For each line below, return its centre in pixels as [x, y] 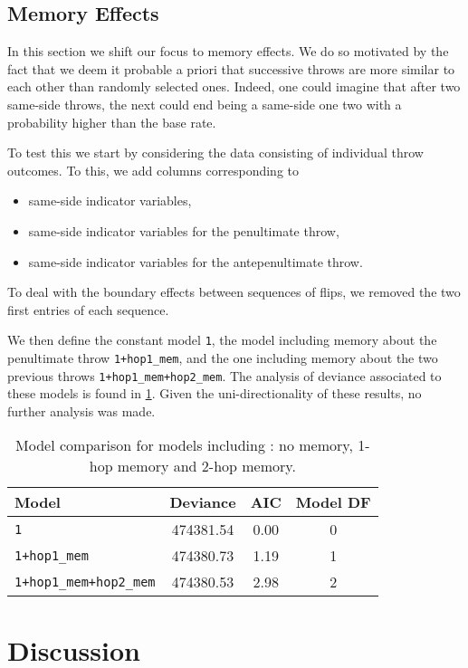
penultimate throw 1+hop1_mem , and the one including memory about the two [223, 357]
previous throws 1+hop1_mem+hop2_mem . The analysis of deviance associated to [224, 375]
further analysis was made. [81, 410]
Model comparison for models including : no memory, [184, 445]
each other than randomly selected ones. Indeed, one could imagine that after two [234, 86]
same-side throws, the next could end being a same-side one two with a [205, 104]
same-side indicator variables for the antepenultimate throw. [196, 261]
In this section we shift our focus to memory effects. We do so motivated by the [228, 51]
